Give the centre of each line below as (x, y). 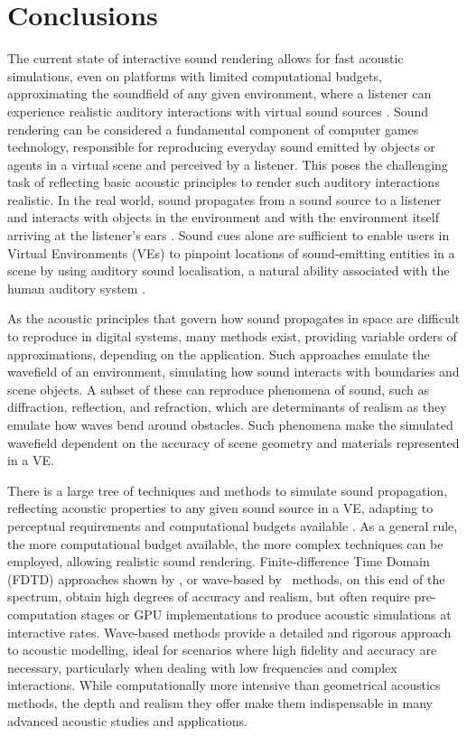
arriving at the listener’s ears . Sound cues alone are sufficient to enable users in (229, 235)
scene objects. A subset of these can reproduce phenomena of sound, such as (218, 389)
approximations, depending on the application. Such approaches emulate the (219, 354)
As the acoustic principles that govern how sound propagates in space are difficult (234, 318)
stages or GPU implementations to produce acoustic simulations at (266, 614)
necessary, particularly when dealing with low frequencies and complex (202, 667)
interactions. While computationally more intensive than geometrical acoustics (224, 685)
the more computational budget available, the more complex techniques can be (225, 543)
